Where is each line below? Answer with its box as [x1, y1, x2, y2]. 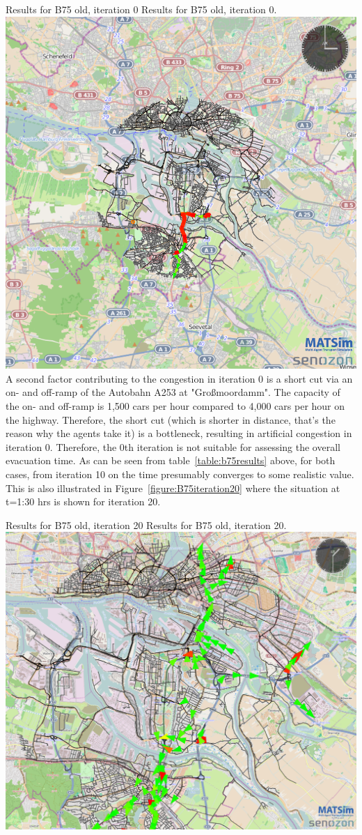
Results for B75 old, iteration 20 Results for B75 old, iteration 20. [6, 517, 287, 532]
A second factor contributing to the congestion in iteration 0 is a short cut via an [6, 371, 353, 385]
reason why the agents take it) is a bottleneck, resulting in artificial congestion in [6, 426, 352, 441]
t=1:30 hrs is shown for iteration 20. [6, 494, 161, 509]
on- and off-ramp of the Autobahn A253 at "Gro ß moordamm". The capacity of [6, 385, 340, 399]
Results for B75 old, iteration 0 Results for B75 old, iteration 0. [6, 2, 277, 16]
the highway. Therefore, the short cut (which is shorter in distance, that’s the [6, 412, 336, 427]
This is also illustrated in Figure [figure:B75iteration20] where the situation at [6, 480, 340, 495]
